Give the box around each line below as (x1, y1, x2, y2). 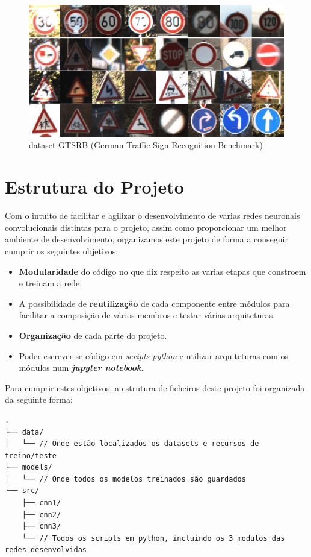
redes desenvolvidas (5, 546, 87, 555)
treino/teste (5, 451, 57, 460)
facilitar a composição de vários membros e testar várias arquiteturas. (19, 309, 276, 321)
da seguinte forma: (5, 393, 73, 406)
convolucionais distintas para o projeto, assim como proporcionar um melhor (5, 221, 287, 233)
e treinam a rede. (19, 277, 82, 289)
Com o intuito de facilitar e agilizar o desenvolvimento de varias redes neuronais (5, 209, 300, 222)
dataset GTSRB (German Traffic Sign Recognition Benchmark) (29, 139, 263, 151)
